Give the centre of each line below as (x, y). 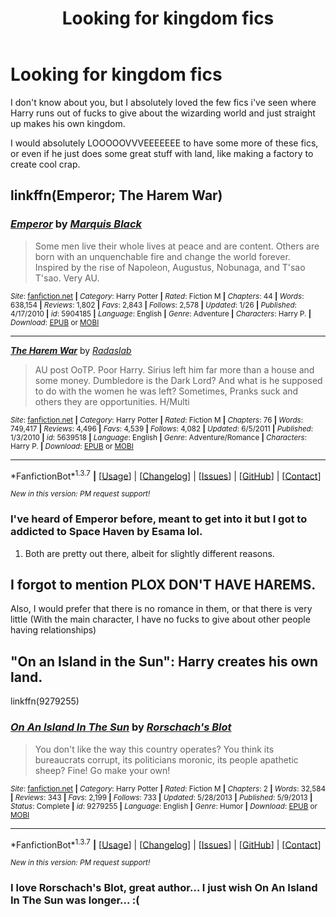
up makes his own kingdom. (68, 123)
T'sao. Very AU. (67, 278)
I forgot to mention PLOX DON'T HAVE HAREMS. (163, 584)
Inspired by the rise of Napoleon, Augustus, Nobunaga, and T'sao (170, 267)
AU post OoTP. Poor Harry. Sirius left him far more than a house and (174, 369)
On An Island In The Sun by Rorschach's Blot (121, 727)
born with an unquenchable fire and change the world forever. (162, 256)
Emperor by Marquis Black (76, 224)
